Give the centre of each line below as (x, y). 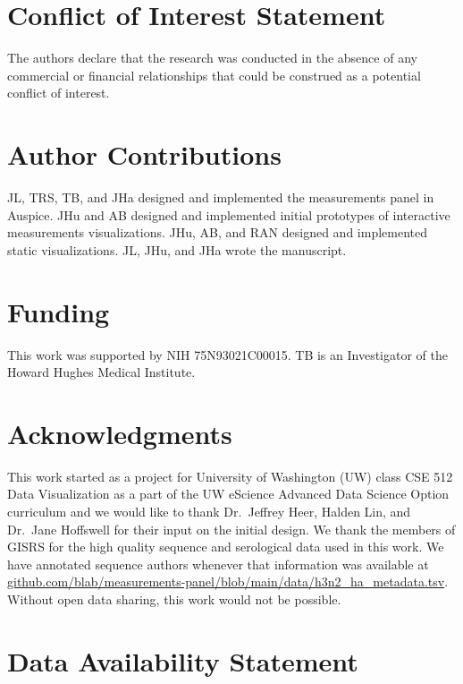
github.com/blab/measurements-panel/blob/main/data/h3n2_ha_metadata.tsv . (228, 581)
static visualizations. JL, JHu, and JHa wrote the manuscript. (177, 249)
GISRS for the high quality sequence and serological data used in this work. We (226, 547)
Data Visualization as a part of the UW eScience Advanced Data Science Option (228, 494)
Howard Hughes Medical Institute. (101, 372)
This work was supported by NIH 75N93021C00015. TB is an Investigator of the (227, 354)
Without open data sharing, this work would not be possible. (174, 599)
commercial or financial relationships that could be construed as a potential (214, 75)
